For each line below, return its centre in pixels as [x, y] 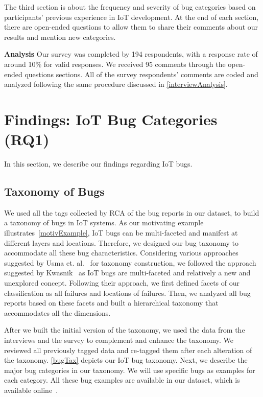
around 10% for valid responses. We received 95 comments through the [115, 64]
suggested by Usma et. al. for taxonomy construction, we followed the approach [130, 262]
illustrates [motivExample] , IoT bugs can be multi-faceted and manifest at [121, 233]
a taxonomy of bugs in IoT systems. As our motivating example [104, 223]
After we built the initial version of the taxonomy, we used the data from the [125, 330]
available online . [31, 390]
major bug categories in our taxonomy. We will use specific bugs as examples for [130, 370]
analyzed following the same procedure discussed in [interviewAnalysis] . [116, 84]
